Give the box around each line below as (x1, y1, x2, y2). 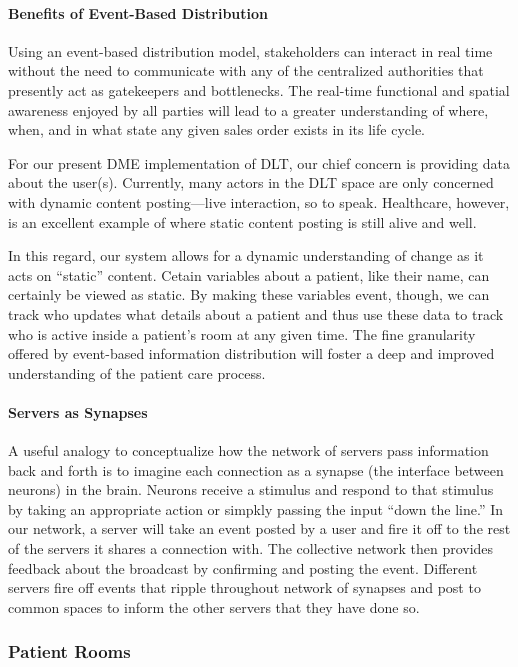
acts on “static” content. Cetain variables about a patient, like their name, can (8, 264, 490, 285)
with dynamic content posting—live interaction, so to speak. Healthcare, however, (8, 191, 510, 212)
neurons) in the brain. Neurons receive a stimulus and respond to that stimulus (8, 479, 494, 500)
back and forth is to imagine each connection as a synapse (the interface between (8, 459, 504, 480)
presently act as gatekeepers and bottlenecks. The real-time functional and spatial (8, 79, 510, 100)
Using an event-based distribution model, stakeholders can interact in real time (8, 40, 493, 61)
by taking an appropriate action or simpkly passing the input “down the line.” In (8, 498, 504, 519)
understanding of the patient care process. (8, 362, 266, 383)
